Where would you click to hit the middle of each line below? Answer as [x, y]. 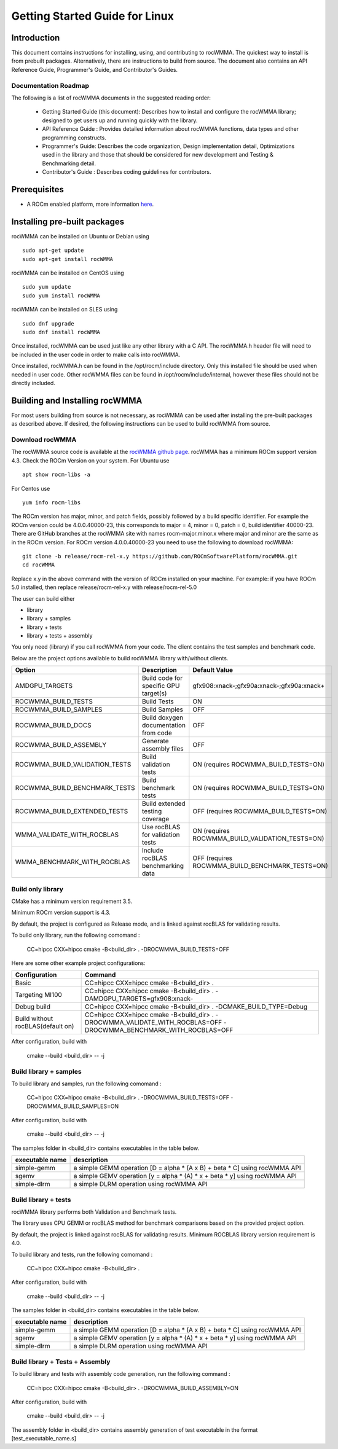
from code [157, 733]
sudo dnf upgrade [48, 323]
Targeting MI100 [39, 995]
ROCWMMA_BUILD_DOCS [53, 725]
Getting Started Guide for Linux [93, 16]
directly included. [33, 383]
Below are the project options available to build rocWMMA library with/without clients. [120, 658]
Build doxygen [163, 717]
